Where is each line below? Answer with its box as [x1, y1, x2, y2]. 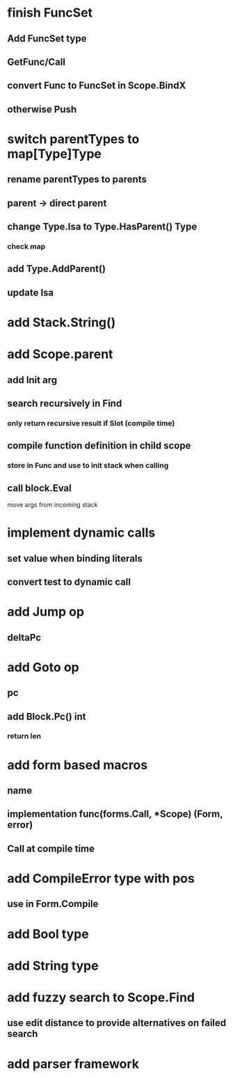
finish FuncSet [7, 5, 93, 21]
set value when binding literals [7, 553, 143, 564]
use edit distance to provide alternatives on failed [7, 1017, 227, 1029]
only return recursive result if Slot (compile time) [7, 418, 175, 428]
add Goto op [7, 659, 79, 675]
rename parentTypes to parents [7, 174, 147, 186]
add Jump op [7, 604, 85, 620]
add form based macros [7, 757, 148, 773]
